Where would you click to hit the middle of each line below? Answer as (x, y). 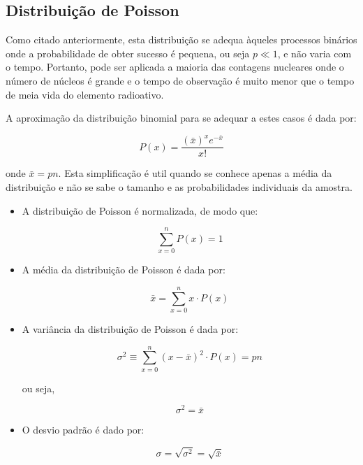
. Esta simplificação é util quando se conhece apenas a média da (195, 173)
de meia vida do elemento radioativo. (85, 94)
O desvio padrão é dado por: (83, 430)
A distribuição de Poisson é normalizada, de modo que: (140, 210)
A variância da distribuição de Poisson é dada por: (130, 329)
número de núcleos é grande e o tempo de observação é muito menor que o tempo (180, 80)
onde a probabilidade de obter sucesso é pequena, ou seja (128, 53)
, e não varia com (314, 53)
